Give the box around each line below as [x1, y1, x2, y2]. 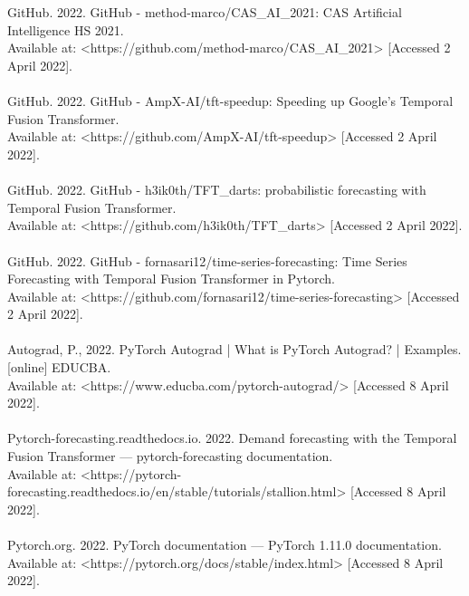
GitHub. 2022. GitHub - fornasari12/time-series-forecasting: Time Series [7, 251, 407, 270]
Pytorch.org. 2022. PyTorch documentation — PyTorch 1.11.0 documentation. [7, 535, 442, 553]
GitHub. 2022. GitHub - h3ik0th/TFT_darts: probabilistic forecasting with [7, 180, 426, 199]
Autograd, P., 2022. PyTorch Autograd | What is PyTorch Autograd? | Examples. [7, 340, 462, 359]
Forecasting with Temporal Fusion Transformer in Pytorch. [7, 269, 335, 288]
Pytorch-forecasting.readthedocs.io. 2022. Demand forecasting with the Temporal [7, 428, 457, 447]
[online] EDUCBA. [7, 358, 111, 377]
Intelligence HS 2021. [7, 20, 124, 39]
